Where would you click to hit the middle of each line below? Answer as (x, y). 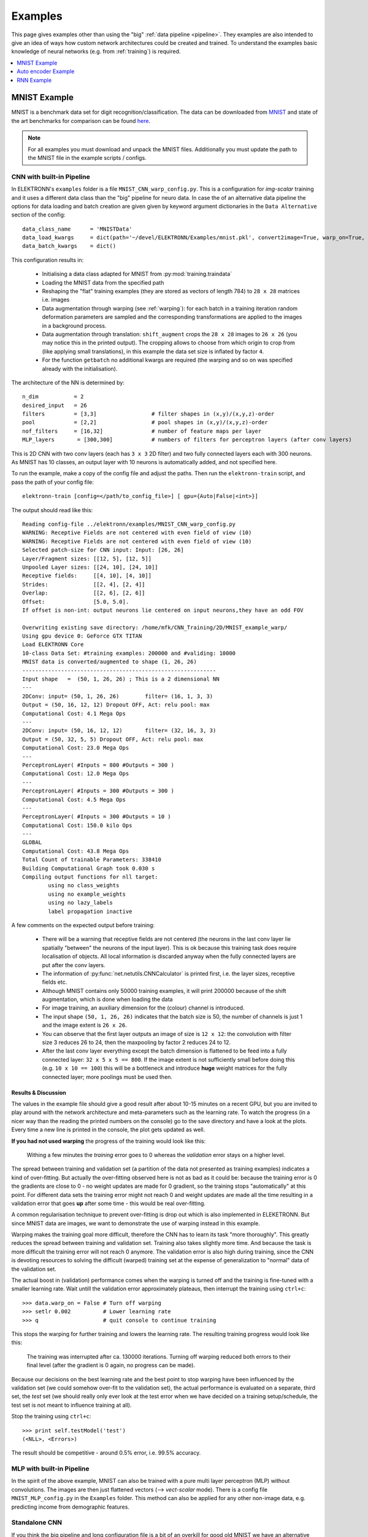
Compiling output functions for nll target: (90, 877)
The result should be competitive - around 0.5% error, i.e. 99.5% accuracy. (106, 1453)
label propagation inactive (90, 911)
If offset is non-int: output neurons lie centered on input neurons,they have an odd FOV (163, 610)
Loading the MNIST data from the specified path (103, 282)
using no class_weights (84, 886)
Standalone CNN (37, 1523)
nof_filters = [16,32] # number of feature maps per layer (142, 431)
